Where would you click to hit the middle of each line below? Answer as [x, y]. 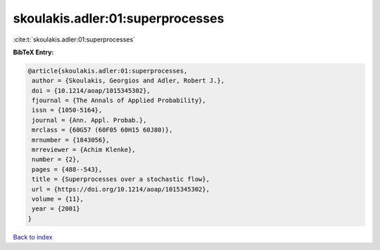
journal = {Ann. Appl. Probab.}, [89, 120]
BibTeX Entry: [33, 52]
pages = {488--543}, [67, 169]
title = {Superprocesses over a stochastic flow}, [121, 179]
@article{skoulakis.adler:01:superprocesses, [108, 71]
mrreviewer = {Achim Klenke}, [84, 150]
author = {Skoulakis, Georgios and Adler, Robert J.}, [128, 81]
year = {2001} [56, 209]
